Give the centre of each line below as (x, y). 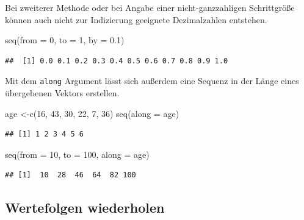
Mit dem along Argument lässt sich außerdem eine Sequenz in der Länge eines (152, 81)
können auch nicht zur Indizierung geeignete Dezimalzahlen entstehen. (136, 19)
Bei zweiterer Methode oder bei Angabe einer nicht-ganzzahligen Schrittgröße (150, 7)
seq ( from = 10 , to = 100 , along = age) (77, 154)
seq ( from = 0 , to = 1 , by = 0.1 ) (65, 40)
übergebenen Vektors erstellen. (62, 93)
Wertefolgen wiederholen (85, 208)
